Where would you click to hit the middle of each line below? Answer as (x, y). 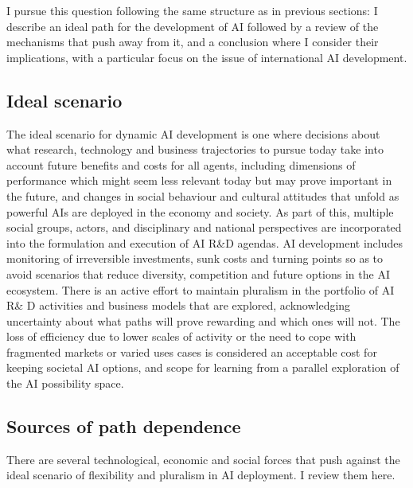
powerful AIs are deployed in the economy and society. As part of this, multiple (200, 211)
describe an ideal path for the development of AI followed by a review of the (193, 26)
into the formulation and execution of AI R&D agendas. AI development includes (205, 242)
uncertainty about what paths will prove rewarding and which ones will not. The (203, 320)
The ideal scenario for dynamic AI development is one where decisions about (193, 133)
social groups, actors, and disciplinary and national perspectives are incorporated (204, 227)
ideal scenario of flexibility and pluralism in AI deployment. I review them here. (201, 475)
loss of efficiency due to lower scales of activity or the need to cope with (181, 336)
